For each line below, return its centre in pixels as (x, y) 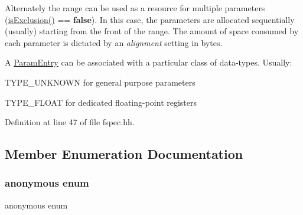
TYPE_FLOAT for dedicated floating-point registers (101, 102)
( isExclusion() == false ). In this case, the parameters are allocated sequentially (150, 19)
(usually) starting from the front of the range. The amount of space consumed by (152, 31)
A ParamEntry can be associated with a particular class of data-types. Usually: (149, 62)
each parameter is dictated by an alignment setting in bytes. (114, 42)
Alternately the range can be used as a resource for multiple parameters (135, 8)
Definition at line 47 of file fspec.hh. (70, 122)
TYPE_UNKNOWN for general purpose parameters (100, 82)
